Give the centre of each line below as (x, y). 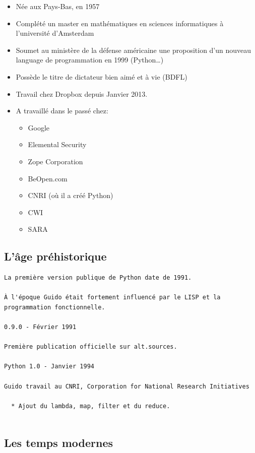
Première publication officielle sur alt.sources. (91, 347)
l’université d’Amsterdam (55, 33)
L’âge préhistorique (55, 256)
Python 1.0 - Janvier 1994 (49, 367)
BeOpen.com (48, 178)
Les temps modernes (59, 443)
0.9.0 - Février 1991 (40, 327)
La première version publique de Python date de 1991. (98, 278)
